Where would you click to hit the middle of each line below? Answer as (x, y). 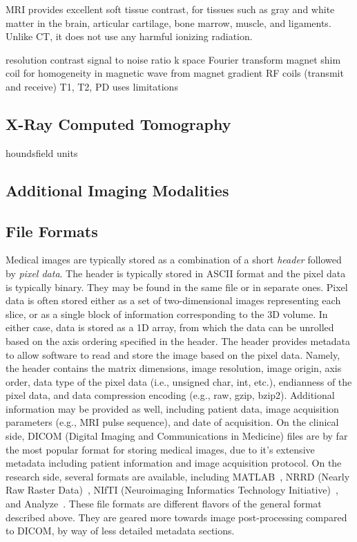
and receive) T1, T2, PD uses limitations (92, 86)
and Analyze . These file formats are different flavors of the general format (164, 504)
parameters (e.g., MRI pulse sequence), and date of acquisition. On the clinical (172, 422)
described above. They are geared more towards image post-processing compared (176, 517)
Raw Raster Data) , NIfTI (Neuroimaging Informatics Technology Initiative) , (172, 490)
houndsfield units (42, 152)
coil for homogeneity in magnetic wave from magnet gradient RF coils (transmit (175, 73)
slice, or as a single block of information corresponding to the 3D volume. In (167, 314)
